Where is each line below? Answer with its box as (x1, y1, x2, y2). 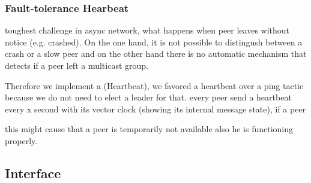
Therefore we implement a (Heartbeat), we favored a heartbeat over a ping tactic (5, 79, 304, 91)
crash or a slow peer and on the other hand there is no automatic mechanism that (5, 47, 307, 60)
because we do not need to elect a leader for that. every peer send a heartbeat (5, 91, 292, 103)
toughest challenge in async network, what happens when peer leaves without (5, 24, 290, 36)
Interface (5, 163, 61, 182)
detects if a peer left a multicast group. (5, 59, 148, 71)
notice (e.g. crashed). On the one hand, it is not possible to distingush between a (5, 35, 303, 48)
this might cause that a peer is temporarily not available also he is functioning (5, 123, 294, 135)
